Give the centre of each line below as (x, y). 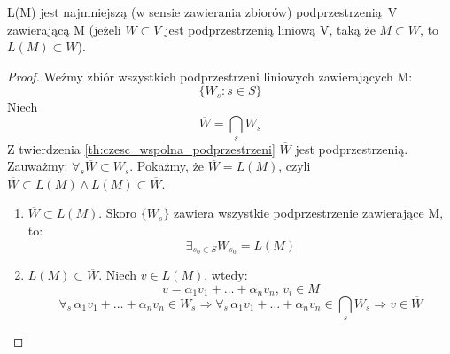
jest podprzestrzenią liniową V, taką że (270, 29)
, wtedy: (226, 275)
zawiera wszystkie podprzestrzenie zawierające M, (309, 213)
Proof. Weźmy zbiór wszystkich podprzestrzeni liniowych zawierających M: (210, 76)
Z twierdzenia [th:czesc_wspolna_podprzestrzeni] (141, 148)
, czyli (295, 166)
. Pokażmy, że (167, 166)
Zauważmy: (38, 166)
